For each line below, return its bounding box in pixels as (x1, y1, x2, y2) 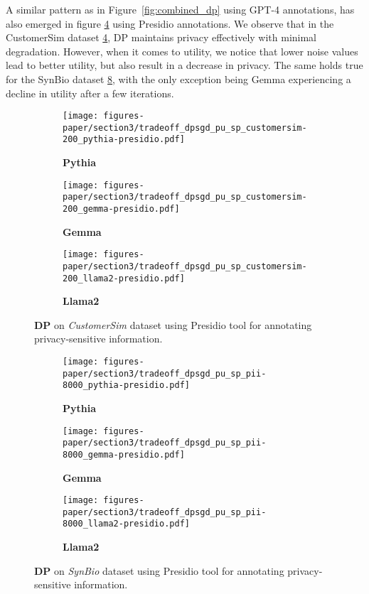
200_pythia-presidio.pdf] (63, 134, 185, 145)
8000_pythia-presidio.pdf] (63, 380, 190, 391)
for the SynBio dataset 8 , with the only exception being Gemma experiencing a (6, 71, 351, 86)
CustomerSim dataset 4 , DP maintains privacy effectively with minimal (6, 30, 317, 45)
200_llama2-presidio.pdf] (63, 273, 185, 283)
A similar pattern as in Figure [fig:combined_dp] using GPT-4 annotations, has (6, 2, 355, 16)
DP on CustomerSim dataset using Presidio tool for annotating (34, 317, 312, 332)
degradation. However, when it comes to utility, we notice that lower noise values (6, 43, 358, 58)
